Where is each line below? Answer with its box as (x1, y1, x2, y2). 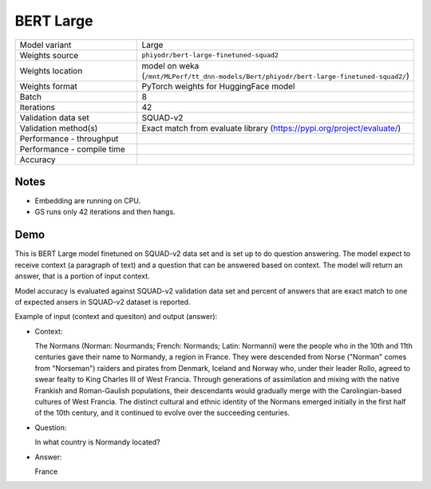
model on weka (141, 60, 200, 71)
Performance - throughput (19, 132, 119, 144)
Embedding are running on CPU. (34, 196, 141, 206)
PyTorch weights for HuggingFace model (141, 81, 295, 92)
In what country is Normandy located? (34, 437, 161, 447)
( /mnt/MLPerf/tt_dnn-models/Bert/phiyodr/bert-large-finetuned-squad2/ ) (141, 70, 410, 81)
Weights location (19, 65, 83, 76)
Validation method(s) (19, 122, 98, 133)
